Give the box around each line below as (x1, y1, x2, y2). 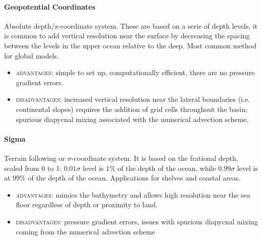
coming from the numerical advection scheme (16, 226, 155, 236)
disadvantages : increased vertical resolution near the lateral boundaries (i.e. (16, 94, 250, 104)
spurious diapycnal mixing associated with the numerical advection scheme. (16, 113, 249, 124)
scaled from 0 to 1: (4, 162, 62, 173)
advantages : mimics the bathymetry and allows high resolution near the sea (16, 189, 250, 200)
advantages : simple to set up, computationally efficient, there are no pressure (16, 67, 255, 78)
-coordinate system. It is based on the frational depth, (71, 152, 238, 163)
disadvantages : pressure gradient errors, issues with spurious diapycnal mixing (16, 216, 258, 226)
